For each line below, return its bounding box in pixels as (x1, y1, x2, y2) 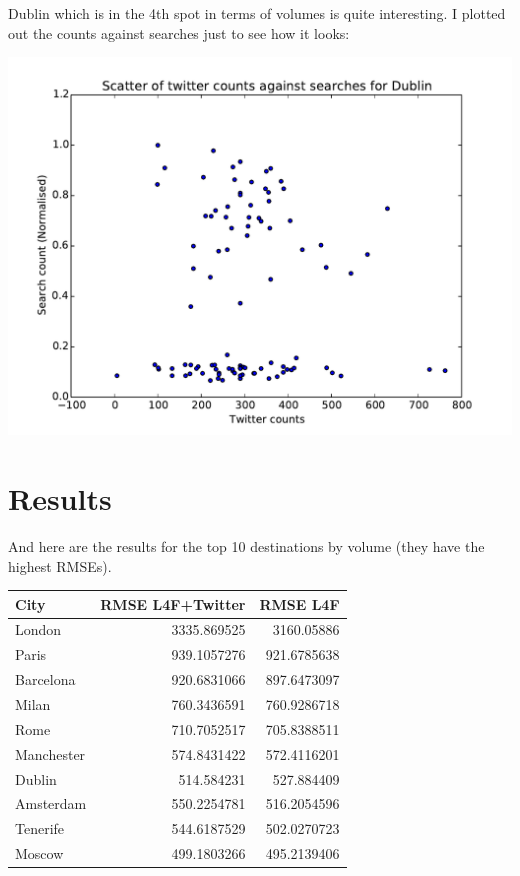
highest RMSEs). (8, 555, 112, 576)
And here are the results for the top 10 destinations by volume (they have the (8, 535, 485, 556)
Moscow (15, 843, 64, 864)
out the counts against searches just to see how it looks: (8, 22, 350, 43)
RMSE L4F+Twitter (100, 593, 246, 614)
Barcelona (15, 669, 76, 690)
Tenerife (15, 818, 65, 839)
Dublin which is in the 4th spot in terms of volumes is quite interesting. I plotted (8, 3, 506, 23)
